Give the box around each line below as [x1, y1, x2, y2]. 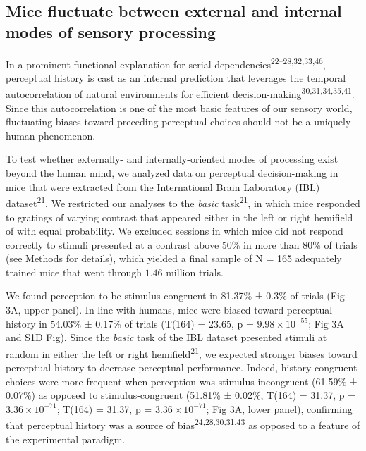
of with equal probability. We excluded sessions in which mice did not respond [6, 223, 343, 238]
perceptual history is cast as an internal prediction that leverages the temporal [6, 70, 346, 85]
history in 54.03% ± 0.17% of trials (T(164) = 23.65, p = [6, 316, 254, 330]
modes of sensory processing [6, 20, 216, 42]
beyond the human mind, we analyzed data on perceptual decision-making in [6, 166, 338, 180]
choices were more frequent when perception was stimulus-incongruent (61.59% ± [6, 373, 358, 388]
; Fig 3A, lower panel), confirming [206, 401, 353, 416]
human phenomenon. [6, 128, 96, 142]
